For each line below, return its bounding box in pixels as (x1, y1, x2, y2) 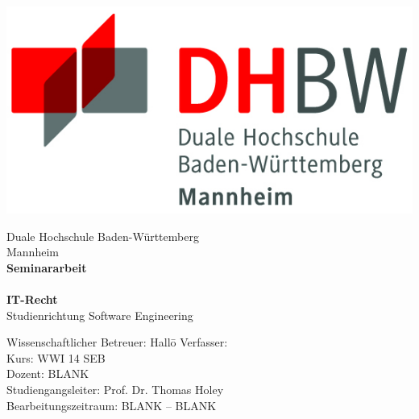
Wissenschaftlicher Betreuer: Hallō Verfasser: (6, 334, 228, 351)
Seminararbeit (6, 259, 87, 276)
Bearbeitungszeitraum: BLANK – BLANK (6, 396, 217, 413)
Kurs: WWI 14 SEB (6, 349, 106, 366)
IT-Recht (6, 290, 58, 307)
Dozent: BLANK (6, 365, 89, 382)
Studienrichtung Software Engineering (6, 306, 193, 323)
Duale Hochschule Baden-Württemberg (6, 227, 199, 244)
